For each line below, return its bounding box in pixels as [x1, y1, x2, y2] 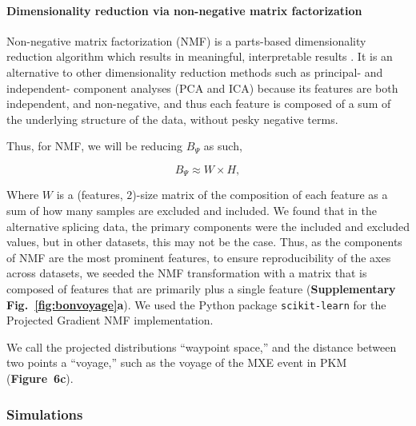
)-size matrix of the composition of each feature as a [132, 186, 388, 203]
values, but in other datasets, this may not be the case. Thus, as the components [6, 233, 402, 250]
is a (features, [56, 186, 123, 203]
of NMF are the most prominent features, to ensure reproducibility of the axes [6, 249, 391, 265]
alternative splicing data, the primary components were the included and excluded [6, 217, 410, 234]
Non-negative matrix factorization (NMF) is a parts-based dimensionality [6, 32, 366, 49]
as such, [203, 137, 242, 154]
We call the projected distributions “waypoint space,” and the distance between [6, 338, 397, 355]
